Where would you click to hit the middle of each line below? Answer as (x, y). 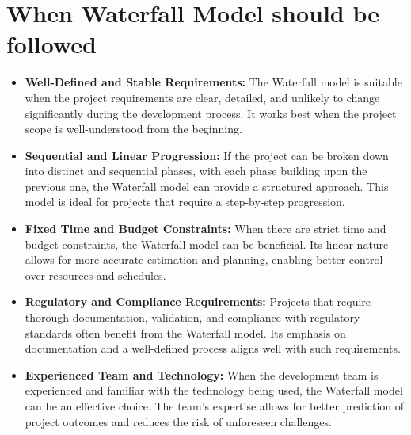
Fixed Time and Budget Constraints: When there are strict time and (205, 229)
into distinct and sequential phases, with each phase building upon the (196, 171)
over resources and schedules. (95, 275)
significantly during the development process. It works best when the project (211, 113)
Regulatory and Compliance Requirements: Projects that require (198, 301)
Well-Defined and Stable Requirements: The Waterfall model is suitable (213, 82)
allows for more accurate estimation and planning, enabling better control (204, 259)
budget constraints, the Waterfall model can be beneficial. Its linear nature (207, 244)
